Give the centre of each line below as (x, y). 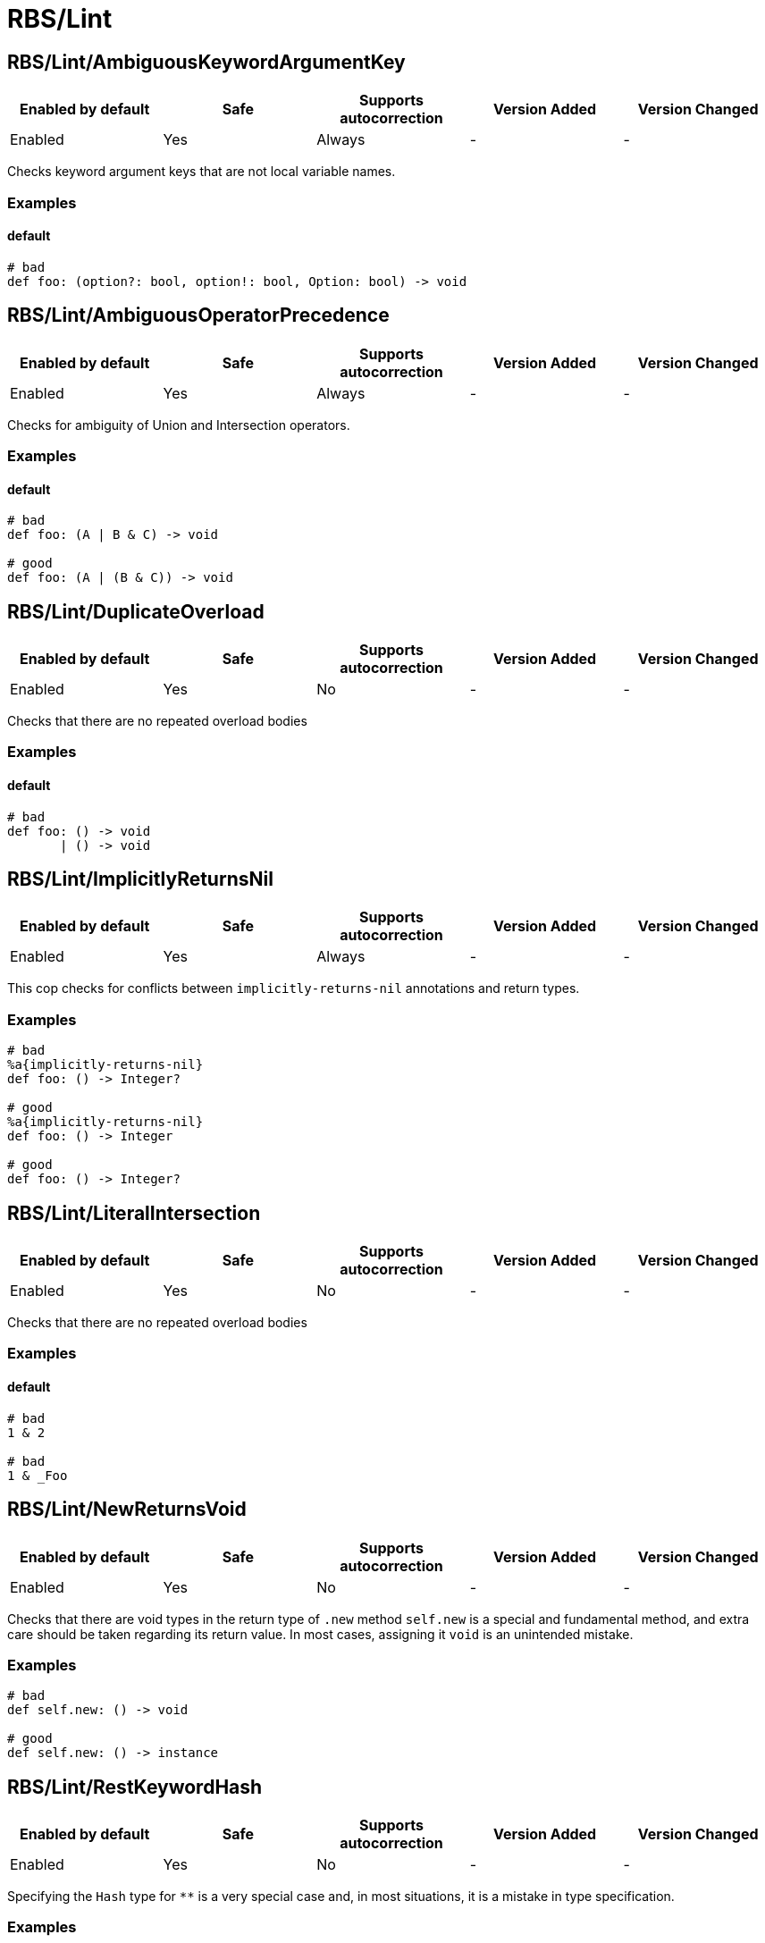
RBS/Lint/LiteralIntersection (134, 1213)
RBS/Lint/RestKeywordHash (135, 1787)
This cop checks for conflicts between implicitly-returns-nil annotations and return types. (294, 988)
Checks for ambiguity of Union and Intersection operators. (179, 425)
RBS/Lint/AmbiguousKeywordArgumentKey (206, 62)
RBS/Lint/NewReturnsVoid (127, 1510)
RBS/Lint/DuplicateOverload (136, 611)
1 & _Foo (38, 1475)
